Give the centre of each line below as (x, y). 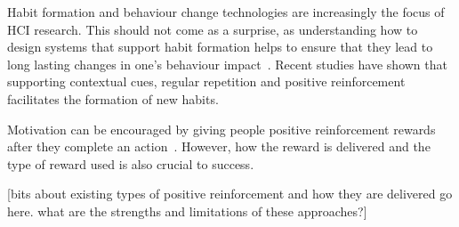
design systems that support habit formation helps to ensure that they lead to (220, 47)
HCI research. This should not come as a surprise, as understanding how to (213, 29)
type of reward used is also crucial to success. (131, 163)
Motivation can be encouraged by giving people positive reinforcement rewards (221, 129)
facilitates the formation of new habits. (113, 98)
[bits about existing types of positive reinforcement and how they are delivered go (230, 194)
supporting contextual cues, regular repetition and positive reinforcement (206, 81)
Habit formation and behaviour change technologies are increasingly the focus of (226, 12)
